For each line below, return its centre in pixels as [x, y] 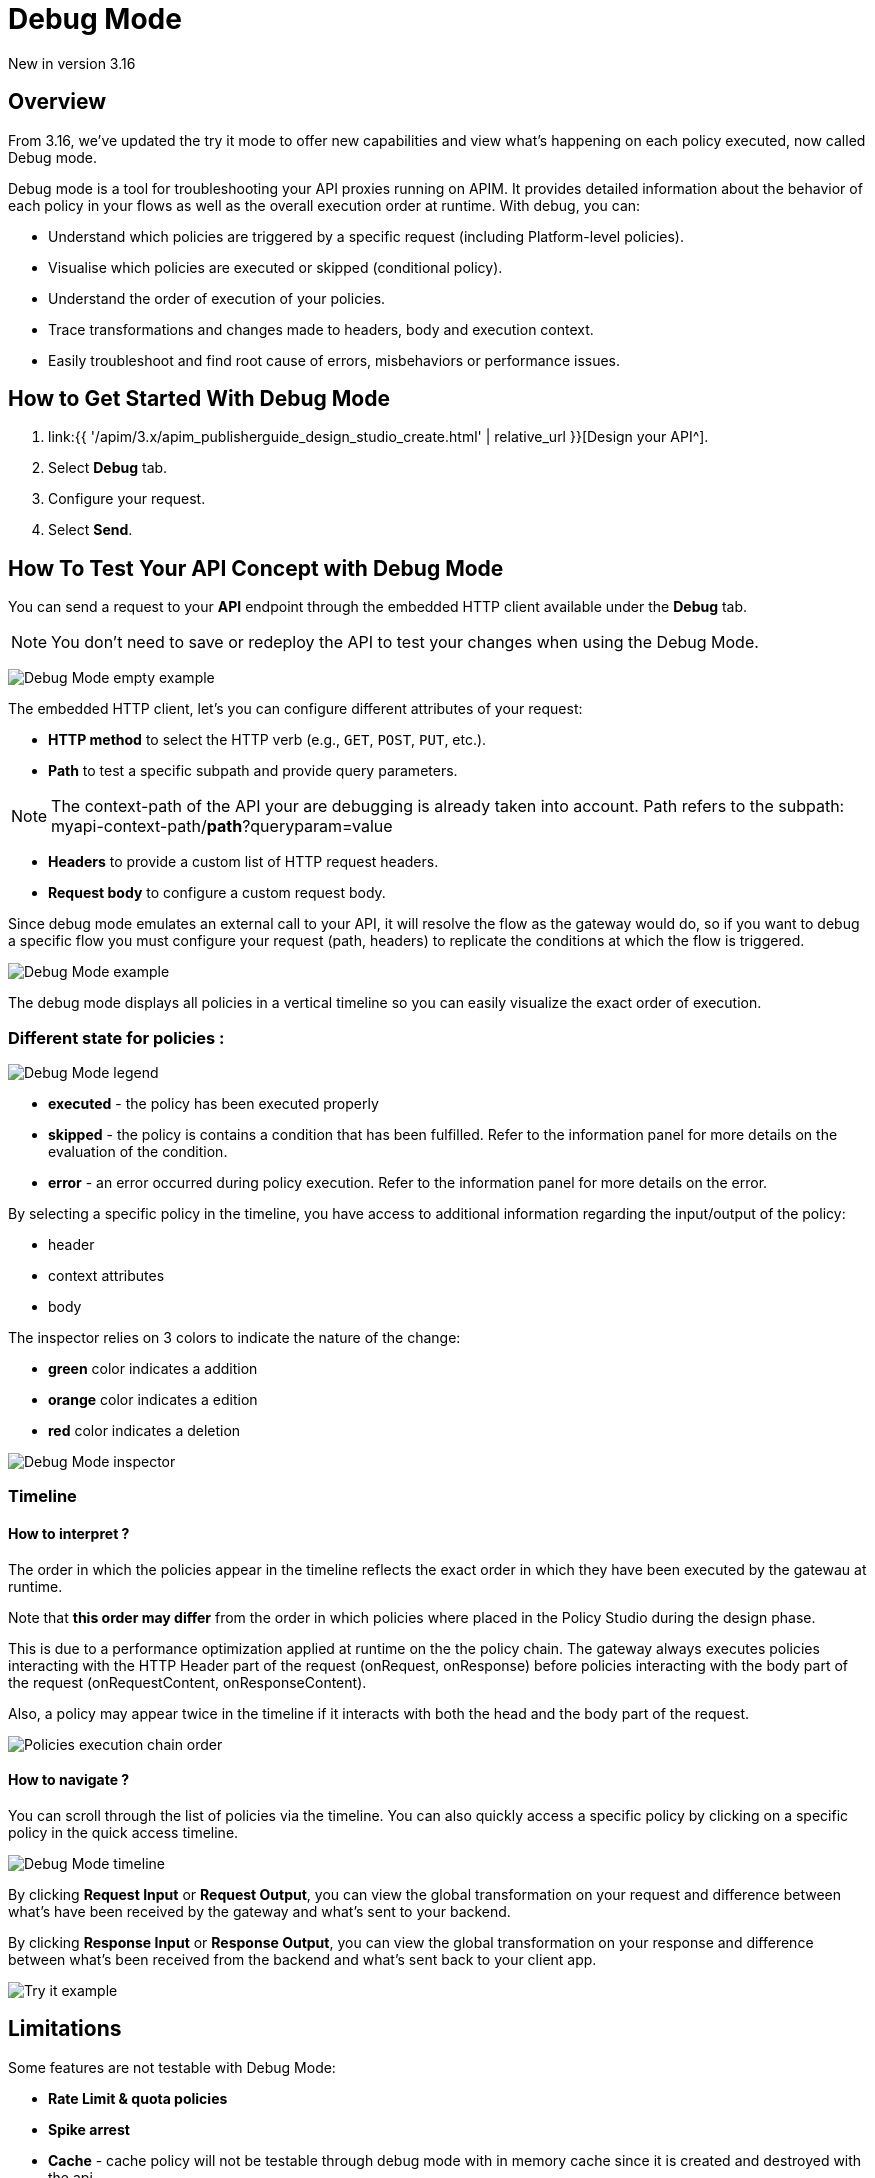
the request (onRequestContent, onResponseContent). [187, 1682]
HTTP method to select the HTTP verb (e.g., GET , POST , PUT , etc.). [267, 740]
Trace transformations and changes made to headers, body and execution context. [321, 329]
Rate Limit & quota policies [138, 2098]
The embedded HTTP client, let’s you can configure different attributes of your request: [295, 709]
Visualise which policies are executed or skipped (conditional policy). [275, 267]
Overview [57, 102]
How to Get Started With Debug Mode [199, 399]
